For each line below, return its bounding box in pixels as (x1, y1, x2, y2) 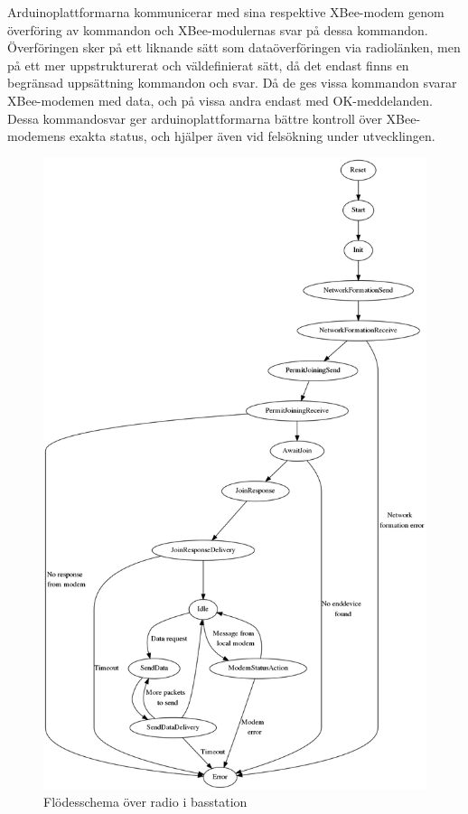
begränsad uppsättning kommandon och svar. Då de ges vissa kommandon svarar (7, 73, 457, 92)
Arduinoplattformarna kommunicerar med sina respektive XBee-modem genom (7, 3, 445, 21)
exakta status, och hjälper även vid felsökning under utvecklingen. (69, 126, 435, 145)
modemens (7, 126, 66, 145)
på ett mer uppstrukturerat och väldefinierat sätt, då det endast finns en (7, 55, 409, 74)
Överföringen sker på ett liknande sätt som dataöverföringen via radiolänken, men (7, 38, 461, 57)
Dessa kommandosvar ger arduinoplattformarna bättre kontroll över (7, 108, 382, 127)
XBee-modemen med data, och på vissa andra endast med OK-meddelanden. (7, 90, 433, 109)
